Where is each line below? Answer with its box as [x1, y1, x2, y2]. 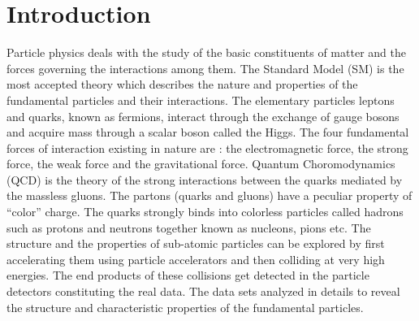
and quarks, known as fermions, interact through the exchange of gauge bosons [6, 107, 400, 124]
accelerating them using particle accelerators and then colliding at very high [6, 250, 385, 267]
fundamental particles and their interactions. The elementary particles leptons [6, 91, 395, 108]
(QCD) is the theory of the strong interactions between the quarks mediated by [6, 171, 403, 188]
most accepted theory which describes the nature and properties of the [6, 76, 358, 93]
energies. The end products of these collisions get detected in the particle [6, 267, 369, 284]
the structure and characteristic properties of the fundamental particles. [6, 298, 364, 315]
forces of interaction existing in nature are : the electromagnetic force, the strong [6, 139, 408, 156]
